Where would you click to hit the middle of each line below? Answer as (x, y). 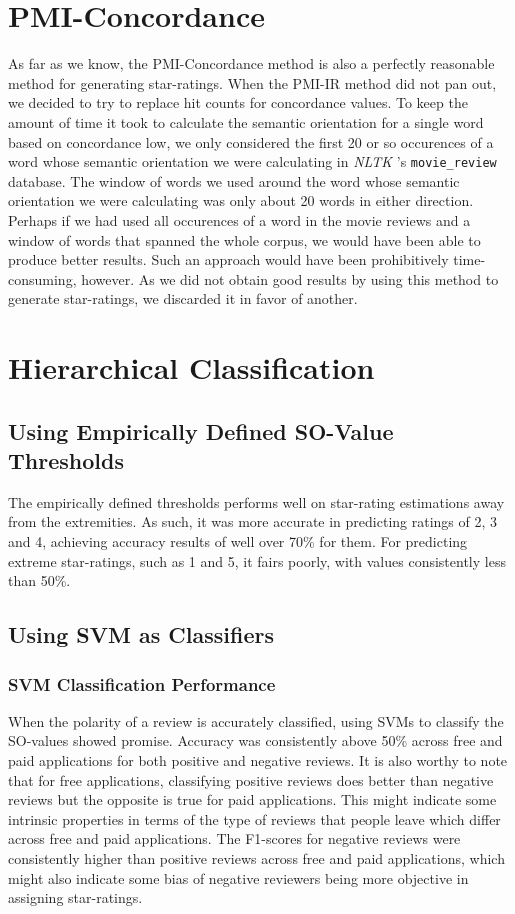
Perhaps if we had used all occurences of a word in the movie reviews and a (239, 219)
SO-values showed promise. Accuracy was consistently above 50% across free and (255, 740)
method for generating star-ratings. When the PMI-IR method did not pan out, (252, 82)
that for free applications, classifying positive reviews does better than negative (251, 779)
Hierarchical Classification (191, 367)
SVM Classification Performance (142, 683)
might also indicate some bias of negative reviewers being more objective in (238, 877)
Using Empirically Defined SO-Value (201, 430)
